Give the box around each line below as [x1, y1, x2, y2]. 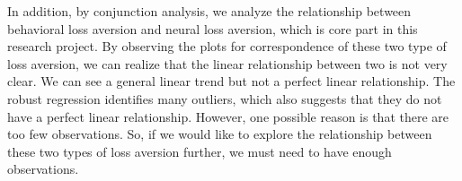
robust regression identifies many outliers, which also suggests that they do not [7, 89, 442, 108]
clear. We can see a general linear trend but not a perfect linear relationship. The [7, 72, 456, 90]
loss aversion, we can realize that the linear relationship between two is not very [7, 54, 448, 73]
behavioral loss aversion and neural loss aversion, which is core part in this [7, 19, 418, 38]
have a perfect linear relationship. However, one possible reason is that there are [7, 107, 449, 125]
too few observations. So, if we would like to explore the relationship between [7, 125, 432, 143]
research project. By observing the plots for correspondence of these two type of [7, 37, 447, 56]
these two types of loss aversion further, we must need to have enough [7, 142, 392, 160]
